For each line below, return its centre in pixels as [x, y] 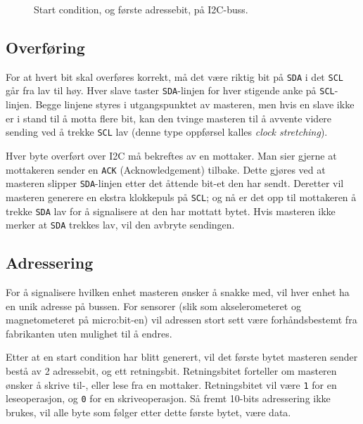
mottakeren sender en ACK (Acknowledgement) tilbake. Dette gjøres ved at [166, 169]
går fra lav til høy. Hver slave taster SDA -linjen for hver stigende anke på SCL [170, 90]
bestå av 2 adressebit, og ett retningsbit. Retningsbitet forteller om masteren [171, 371]
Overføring [45, 47]
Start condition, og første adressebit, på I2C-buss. [141, 9]
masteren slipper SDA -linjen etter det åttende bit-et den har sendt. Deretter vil [175, 183]
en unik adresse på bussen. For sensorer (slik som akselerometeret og [153, 306]
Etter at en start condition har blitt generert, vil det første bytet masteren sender [182, 357]
